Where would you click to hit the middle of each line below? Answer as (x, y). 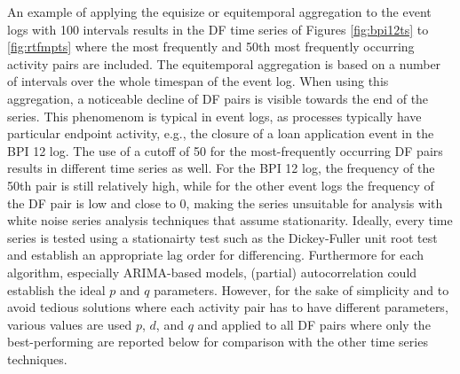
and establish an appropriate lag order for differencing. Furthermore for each (216, 255)
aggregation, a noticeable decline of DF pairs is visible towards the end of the (218, 98)
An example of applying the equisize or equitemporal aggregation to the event (219, 12)
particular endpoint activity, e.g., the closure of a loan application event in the (221, 133)
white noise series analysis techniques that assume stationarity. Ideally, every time (230, 220)
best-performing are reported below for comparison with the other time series (218, 342)
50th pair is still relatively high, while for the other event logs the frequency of (221, 185)
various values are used (70, 324)
